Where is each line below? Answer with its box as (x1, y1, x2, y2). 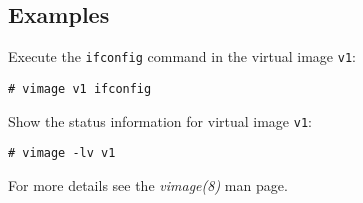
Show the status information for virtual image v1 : (8, 110, 312, 131)
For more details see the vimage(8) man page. (8, 174, 288, 195)
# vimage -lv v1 (8, 146, 116, 161)
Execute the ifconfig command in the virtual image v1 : (8, 46, 356, 67)
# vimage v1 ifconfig (8, 81, 152, 96)
